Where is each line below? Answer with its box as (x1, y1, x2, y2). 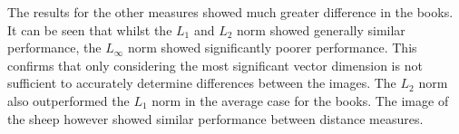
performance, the (7, 38, 102, 57)
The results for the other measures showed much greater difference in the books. (7, 3, 454, 21)
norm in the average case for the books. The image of (151, 91, 449, 110)
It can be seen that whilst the (7, 20, 172, 39)
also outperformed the (7, 91, 130, 110)
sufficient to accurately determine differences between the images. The (7, 73, 396, 92)
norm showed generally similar (237, 20, 405, 39)
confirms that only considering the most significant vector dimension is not (7, 55, 423, 74)
